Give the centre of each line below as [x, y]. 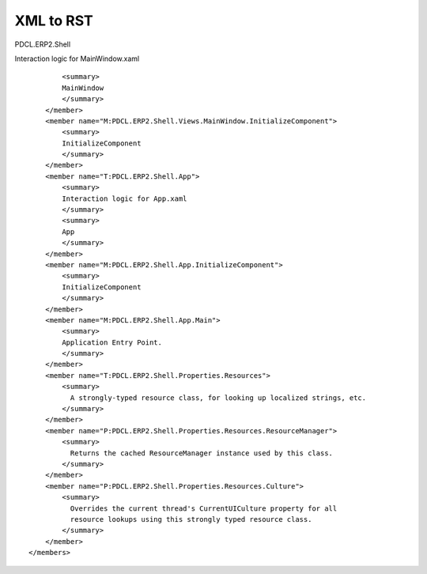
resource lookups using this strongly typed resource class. [191, 519]
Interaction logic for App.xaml [125, 198]
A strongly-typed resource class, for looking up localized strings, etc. [218, 398]
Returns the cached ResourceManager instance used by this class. [202, 453]
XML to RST [54, 21]
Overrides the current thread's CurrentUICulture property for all [204, 508]
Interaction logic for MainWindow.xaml [77, 59]
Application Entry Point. [112, 342]
